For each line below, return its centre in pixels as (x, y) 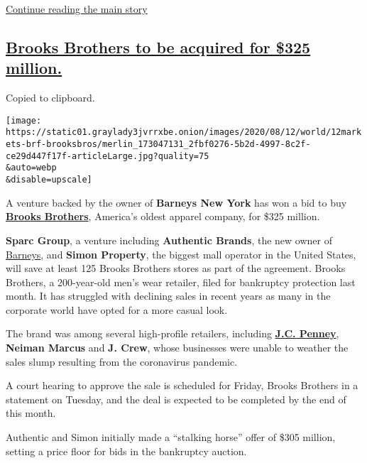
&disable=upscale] (49, 180)
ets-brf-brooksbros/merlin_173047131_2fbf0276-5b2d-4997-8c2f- (158, 145)
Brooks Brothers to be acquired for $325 (158, 47)
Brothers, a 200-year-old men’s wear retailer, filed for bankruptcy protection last (181, 282)
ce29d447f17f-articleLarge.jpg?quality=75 (108, 156)
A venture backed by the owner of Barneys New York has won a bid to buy (176, 202)
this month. (31, 413)
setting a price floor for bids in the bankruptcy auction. (126, 451)
